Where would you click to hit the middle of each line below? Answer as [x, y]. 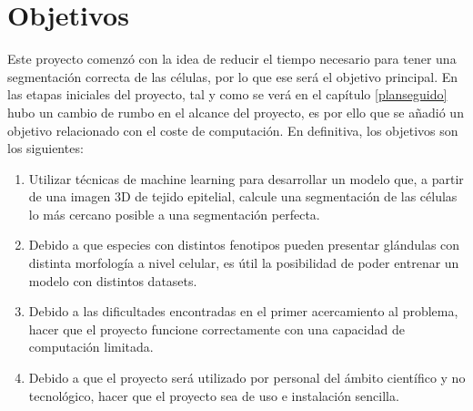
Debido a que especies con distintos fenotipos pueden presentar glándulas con [244, 245]
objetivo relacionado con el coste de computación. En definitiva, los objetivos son [233, 130]
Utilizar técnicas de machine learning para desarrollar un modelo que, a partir [246, 178]
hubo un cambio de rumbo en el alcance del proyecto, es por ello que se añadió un [236, 112]
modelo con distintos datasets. [113, 280]
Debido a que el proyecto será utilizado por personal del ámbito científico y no [247, 378]
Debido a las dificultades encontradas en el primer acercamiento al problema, [243, 311]
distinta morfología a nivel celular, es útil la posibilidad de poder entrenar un [244, 263]
